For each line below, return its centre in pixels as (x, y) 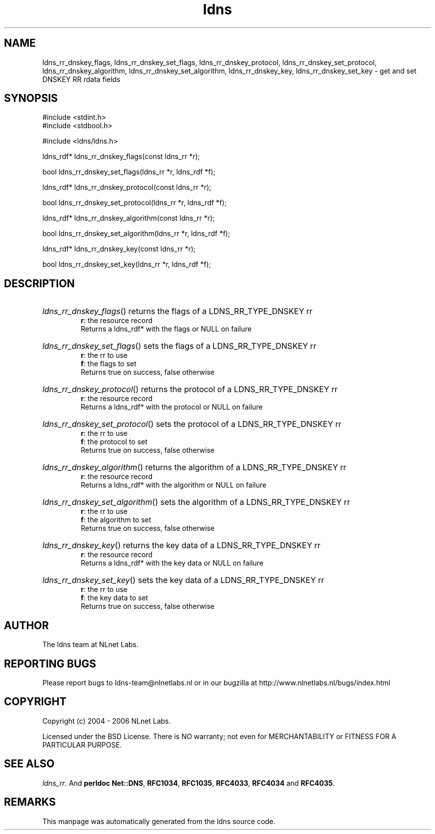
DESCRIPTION (39, 283)
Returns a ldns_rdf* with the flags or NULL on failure (166, 329)
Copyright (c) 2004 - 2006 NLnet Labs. (107, 721)
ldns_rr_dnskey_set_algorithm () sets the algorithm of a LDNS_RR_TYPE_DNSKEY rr (196, 502)
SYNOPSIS (31, 98)
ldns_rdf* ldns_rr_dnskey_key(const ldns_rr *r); (119, 249)
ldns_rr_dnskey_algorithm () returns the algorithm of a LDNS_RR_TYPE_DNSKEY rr (194, 467)
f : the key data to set (114, 598)
